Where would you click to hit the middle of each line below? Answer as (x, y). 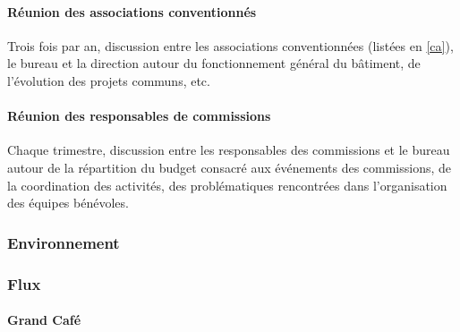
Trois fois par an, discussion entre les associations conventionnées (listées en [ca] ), (230, 45)
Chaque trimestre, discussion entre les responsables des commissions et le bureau (229, 150)
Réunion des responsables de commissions (139, 116)
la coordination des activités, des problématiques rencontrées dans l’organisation (227, 185)
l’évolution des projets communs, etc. (109, 80)
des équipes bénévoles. (68, 203)
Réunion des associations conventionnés (132, 11)
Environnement (64, 242)
